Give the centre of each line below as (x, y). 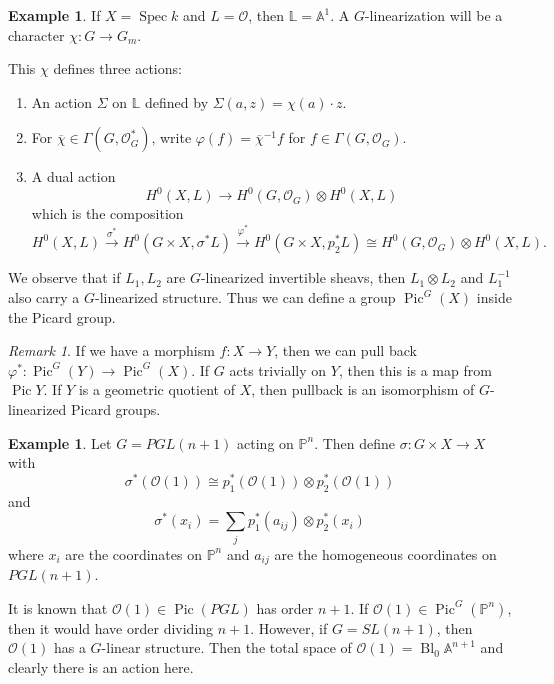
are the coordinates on (133, 553)
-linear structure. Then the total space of (226, 647)
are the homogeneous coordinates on (385, 553)
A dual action (73, 176)
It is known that (58, 607)
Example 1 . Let (60, 442)
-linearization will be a (433, 15)
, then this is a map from (415, 369)
